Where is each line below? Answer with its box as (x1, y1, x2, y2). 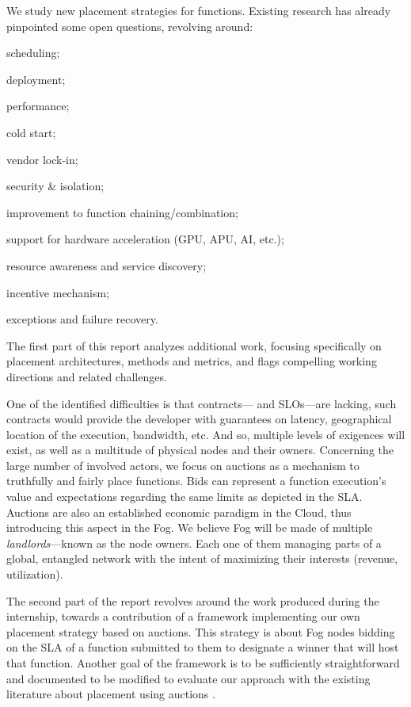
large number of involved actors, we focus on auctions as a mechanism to (6, 457, 360, 473)
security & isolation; (6, 178, 105, 194)
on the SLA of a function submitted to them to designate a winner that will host (6, 639, 399, 655)
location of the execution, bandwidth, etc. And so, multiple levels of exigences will (6, 426, 405, 442)
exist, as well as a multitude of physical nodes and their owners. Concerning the (6, 441, 394, 458)
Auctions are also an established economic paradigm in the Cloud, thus (6, 503, 352, 520)
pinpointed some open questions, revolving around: (6, 17, 253, 34)
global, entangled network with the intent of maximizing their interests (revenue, (6, 550, 398, 567)
